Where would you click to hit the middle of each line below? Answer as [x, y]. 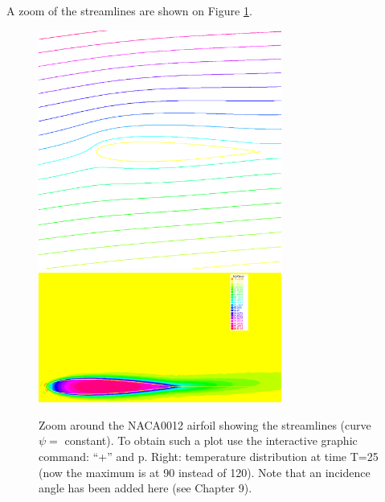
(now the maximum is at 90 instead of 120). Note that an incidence [205, 472]
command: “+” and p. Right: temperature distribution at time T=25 [209, 456]
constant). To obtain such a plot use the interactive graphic [211, 440]
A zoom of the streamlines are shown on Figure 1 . [129, 10]
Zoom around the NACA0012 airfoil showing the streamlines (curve [205, 424]
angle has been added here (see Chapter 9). [145, 488]
